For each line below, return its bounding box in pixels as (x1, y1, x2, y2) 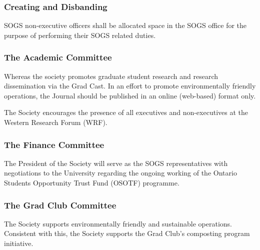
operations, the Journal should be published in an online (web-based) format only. (4, 90, 256, 100)
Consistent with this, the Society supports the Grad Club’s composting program (4, 228, 250, 238)
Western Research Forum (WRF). (4, 117, 107, 127)
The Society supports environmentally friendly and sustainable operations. (4, 218, 232, 228)
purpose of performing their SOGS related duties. (4, 29, 156, 40)
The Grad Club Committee (4, 198, 116, 211)
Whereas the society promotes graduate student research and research (4, 70, 218, 81)
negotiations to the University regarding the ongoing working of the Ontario (4, 167, 237, 178)
